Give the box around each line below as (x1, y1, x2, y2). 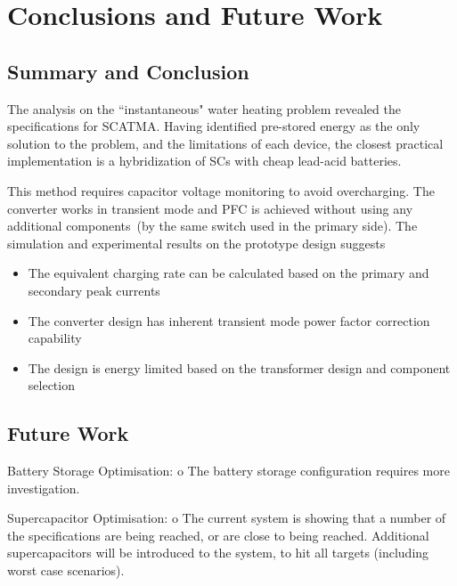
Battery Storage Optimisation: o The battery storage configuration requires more (7, 461, 450, 480)
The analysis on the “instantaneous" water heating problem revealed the (7, 99, 401, 118)
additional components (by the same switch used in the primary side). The (7, 216, 418, 235)
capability (28, 329, 82, 347)
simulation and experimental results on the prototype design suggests (7, 233, 386, 252)
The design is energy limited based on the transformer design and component (28, 358, 451, 377)
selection (28, 376, 75, 395)
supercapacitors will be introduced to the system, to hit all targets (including (7, 543, 429, 562)
